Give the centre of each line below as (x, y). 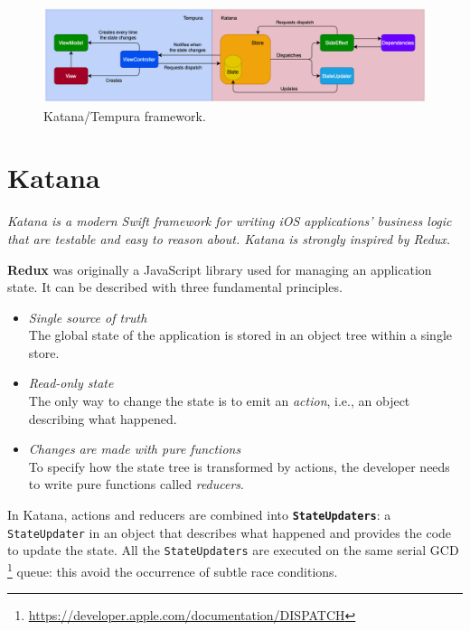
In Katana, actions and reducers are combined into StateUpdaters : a (199, 515)
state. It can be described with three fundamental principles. (175, 287)
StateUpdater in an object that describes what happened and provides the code (230, 532)
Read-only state (71, 383)
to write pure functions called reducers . (136, 484)
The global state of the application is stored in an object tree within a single (240, 335)
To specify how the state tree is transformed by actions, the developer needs (239, 466)
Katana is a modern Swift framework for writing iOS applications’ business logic (230, 221)
